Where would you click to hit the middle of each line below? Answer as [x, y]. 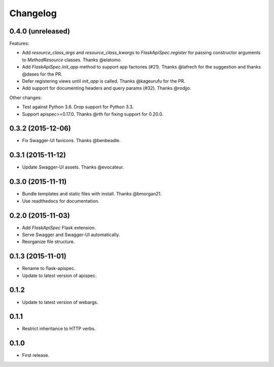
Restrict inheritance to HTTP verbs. [59, 329]
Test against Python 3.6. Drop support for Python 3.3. [78, 107]
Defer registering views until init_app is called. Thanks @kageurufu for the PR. [104, 81]
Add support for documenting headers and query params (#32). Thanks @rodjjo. [107, 88]
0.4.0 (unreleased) [40, 31]
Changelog [33, 13]
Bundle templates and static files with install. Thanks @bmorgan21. [92, 194]
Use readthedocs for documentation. [61, 201]
